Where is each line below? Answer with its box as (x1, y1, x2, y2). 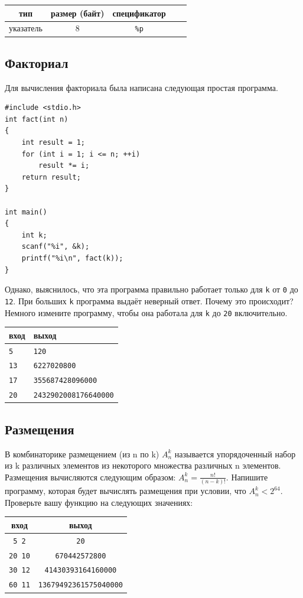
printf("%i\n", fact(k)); (21, 254, 123, 263)
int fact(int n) (5, 115, 69, 123)
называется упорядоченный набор (174, 447, 296, 460)
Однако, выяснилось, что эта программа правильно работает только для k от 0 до (5, 283, 298, 295)
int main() (5, 207, 47, 216)
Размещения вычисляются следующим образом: (5, 470, 176, 483)
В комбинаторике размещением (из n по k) (5, 447, 159, 460)
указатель (9, 22, 43, 34)
